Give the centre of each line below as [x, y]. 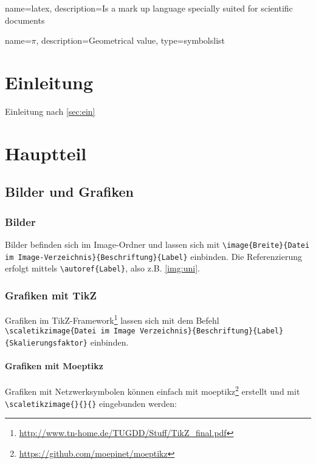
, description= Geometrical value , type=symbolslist [130, 40]
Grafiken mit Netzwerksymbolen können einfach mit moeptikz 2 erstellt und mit [153, 391]
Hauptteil [46, 153]
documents [25, 20]
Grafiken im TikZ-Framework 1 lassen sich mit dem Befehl [112, 319]
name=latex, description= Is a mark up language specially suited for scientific [149, 8]
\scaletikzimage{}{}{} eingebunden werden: [91, 403]
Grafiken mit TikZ [51, 295]
